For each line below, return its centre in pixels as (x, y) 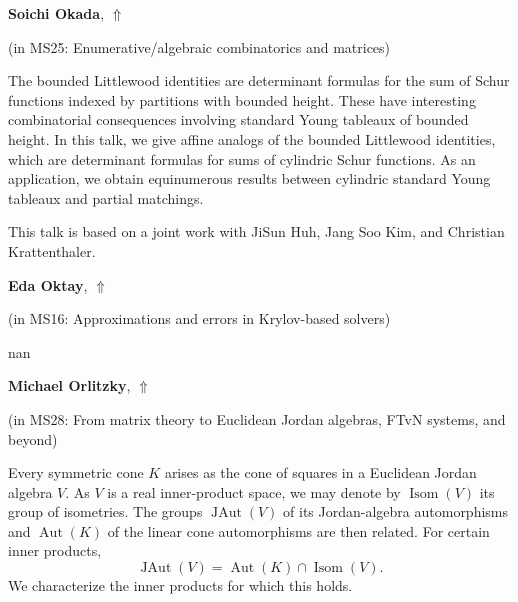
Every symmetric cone (76, 472)
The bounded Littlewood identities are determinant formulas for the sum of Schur (259, 80)
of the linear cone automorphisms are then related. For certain (298, 530)
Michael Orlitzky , (69, 385)
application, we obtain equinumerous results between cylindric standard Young (249, 178)
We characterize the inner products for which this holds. (180, 585)
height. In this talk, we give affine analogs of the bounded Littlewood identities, (252, 138)
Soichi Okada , (56, 13)
